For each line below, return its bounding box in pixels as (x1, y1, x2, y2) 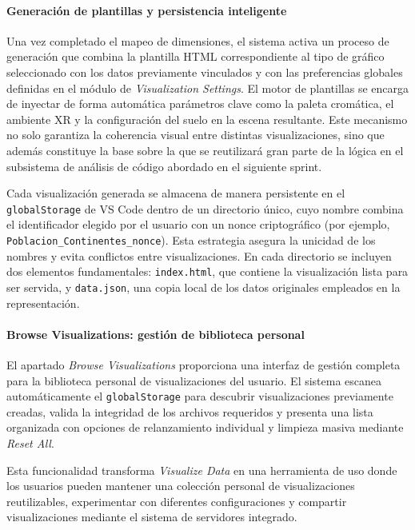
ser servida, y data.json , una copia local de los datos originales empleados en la (6, 278, 401, 295)
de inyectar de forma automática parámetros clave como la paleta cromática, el (6, 95, 394, 112)
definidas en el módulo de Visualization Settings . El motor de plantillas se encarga (6, 79, 409, 96)
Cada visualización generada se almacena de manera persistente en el (6, 185, 345, 201)
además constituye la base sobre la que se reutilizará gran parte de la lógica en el (6, 141, 404, 158)
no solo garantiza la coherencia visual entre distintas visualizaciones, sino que (6, 126, 385, 143)
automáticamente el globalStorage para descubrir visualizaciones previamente (6, 388, 393, 404)
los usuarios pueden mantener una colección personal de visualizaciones (6, 477, 355, 494)
